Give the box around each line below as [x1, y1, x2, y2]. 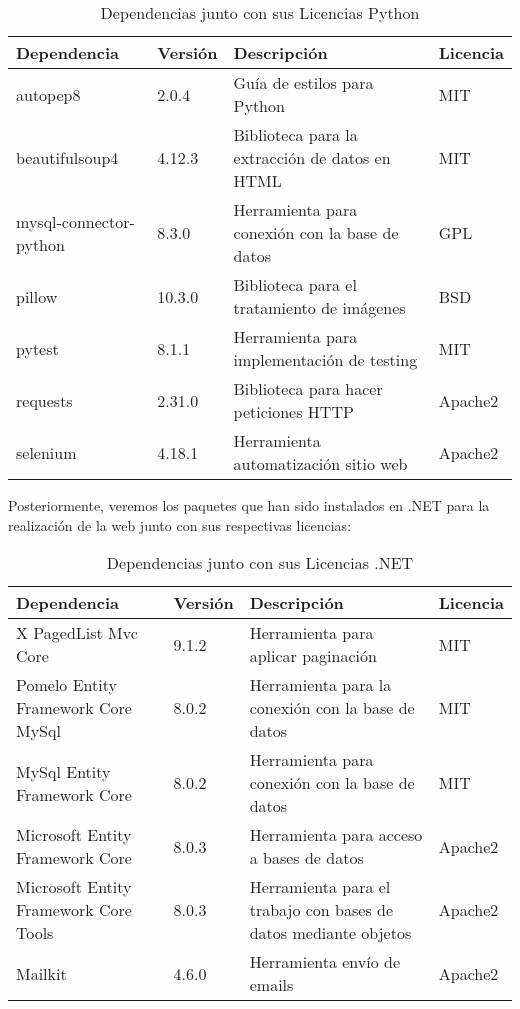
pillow [16, 284, 58, 308]
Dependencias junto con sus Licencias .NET [106, 551, 414, 575]
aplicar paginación [249, 644, 377, 668]
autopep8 [16, 82, 81, 106]
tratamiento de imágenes [233, 296, 406, 319]
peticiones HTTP [233, 400, 354, 423]
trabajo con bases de [249, 898, 394, 922]
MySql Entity [16, 759, 111, 783]
